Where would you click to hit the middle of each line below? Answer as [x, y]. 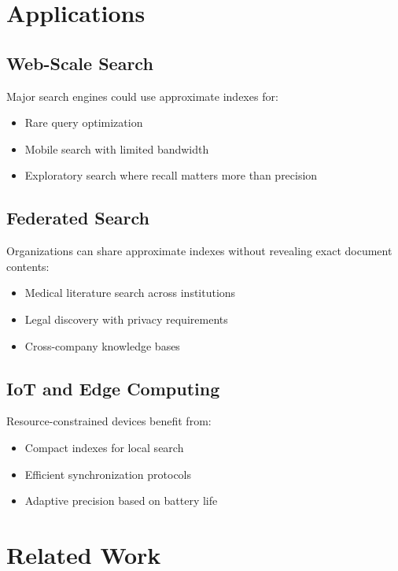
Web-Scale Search [80, 63]
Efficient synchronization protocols [108, 474]
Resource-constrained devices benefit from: [109, 421]
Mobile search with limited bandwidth [117, 148]
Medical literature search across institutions [130, 293]
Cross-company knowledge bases [102, 345]
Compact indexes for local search [104, 447]
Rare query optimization [84, 122]
